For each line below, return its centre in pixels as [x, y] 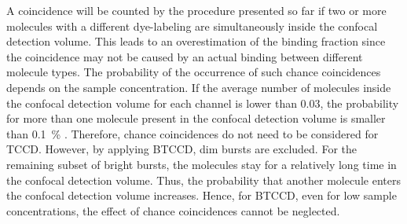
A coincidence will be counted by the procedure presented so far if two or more [196, 10]
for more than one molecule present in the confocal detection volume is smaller [196, 118]
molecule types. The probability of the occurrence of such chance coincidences [194, 72]
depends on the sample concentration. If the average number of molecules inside [199, 87]
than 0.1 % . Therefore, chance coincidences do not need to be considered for [192, 133]
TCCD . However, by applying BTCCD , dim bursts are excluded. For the [181, 149]
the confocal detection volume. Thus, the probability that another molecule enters [203, 180]
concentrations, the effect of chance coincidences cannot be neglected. [173, 210]
